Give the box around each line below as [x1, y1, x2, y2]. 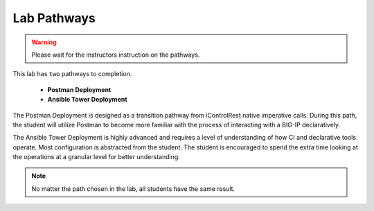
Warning [31, 38, 57, 46]
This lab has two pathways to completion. [12, 70, 132, 78]
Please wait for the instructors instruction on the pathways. [31, 51, 200, 59]
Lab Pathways [12, 10, 96, 26]
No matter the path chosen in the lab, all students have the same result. [31, 184, 235, 193]
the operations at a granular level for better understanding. [12, 153, 180, 161]
